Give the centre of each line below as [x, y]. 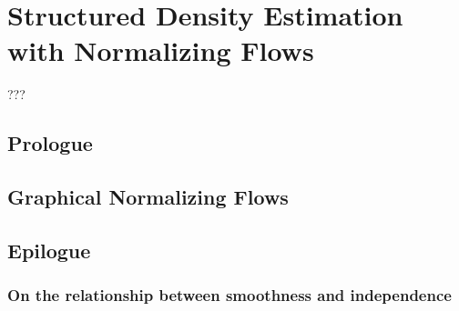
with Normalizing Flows [161, 50]
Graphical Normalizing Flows [148, 197]
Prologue [50, 143]
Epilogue [49, 250]
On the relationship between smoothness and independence [229, 295]
